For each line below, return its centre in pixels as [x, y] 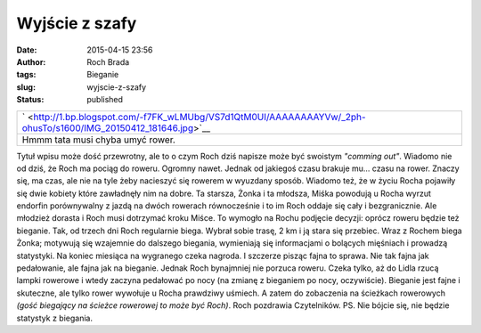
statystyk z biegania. [55, 318]
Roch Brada [108, 61]
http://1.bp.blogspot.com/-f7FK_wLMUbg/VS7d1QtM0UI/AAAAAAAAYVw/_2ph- [199, 117]
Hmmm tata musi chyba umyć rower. [98, 140]
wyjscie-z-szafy [117, 87]
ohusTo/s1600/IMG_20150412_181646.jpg [108, 127]
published [105, 100]
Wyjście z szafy [77, 23]
